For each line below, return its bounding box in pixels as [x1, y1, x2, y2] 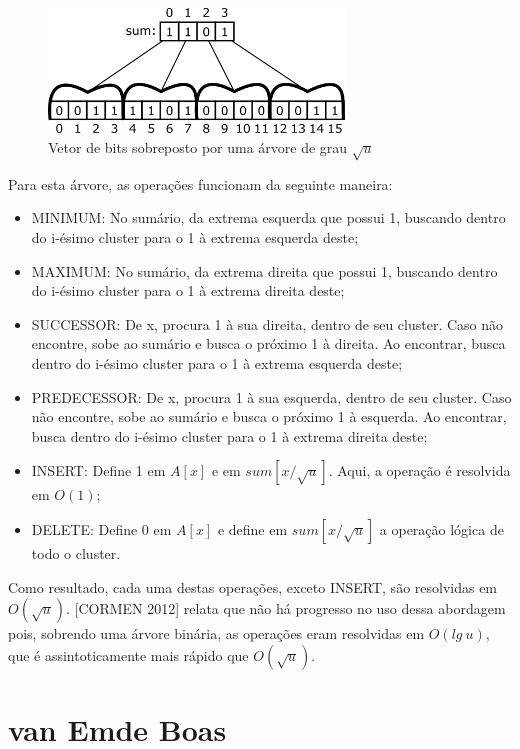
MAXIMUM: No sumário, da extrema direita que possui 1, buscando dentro [31, 260, 498, 281]
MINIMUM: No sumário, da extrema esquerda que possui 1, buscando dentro [31, 207, 506, 228]
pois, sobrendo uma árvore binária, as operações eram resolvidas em [8, 623, 425, 644]
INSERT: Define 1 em [31, 460, 166, 481]
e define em [217, 518, 288, 539]
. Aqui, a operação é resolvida [328, 460, 511, 481]
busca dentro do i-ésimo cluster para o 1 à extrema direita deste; [31, 425, 428, 446]
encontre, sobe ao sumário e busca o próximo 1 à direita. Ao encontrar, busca [31, 333, 506, 354]
